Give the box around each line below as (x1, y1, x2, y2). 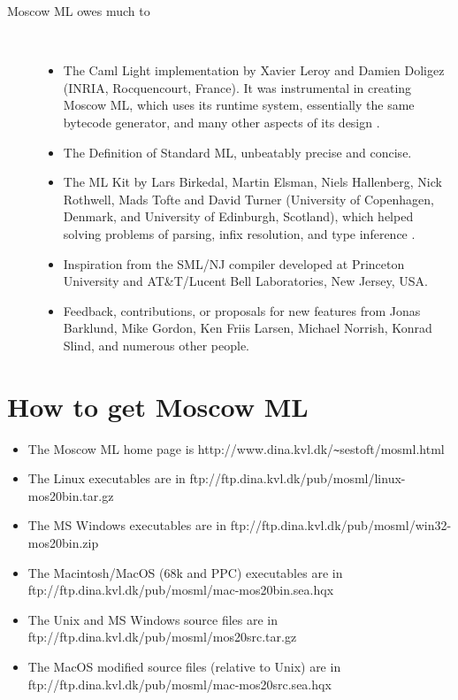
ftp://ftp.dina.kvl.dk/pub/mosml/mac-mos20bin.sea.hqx (27, 581, 334, 599)
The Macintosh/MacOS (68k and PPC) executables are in (27, 563, 343, 581)
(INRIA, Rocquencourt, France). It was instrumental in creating (63, 78, 412, 96)
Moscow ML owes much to (7, 2, 150, 19)
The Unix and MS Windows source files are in (27, 610, 279, 628)
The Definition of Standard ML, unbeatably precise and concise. (63, 142, 412, 161)
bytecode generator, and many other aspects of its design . (63, 112, 380, 131)
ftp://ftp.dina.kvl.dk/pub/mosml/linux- (189, 469, 406, 488)
